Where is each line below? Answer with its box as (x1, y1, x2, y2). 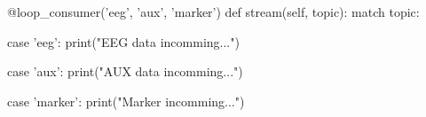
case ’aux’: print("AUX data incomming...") (7, 62, 243, 81)
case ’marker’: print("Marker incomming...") (7, 91, 245, 110)
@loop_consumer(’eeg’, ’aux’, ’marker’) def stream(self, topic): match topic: (7, 3, 420, 20)
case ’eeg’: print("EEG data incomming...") (7, 32, 240, 51)
